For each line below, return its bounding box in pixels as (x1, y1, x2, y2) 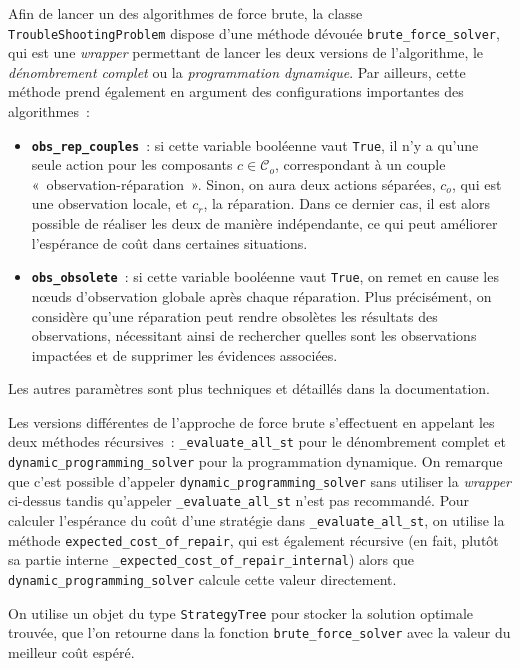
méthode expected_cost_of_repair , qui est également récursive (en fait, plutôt (8, 529, 499, 550)
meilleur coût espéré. (8, 642, 135, 663)
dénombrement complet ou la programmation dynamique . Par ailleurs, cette (8, 61, 466, 82)
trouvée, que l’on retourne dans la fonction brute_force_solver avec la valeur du (8, 622, 511, 643)
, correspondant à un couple (274, 154, 446, 175)
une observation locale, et (31, 193, 188, 214)
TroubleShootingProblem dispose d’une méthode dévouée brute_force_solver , (8, 22, 500, 43)
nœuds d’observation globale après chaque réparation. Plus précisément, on (31, 285, 492, 306)
